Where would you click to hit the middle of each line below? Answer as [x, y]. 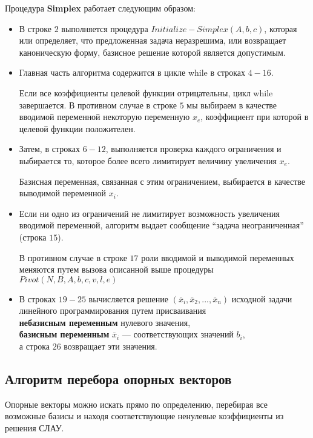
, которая [281, 28]
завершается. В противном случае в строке [98, 105]
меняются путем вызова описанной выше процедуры [116, 269]
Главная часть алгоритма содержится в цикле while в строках [132, 72]
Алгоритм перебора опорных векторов [118, 379]
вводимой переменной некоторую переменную [104, 117]
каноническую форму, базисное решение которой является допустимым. [152, 52]
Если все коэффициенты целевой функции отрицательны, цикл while [146, 92]
